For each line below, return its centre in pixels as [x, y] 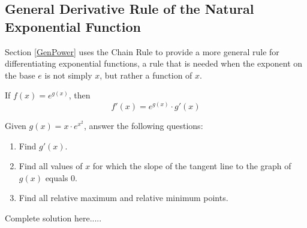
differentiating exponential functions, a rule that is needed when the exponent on [154, 63]
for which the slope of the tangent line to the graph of [192, 166]
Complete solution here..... [53, 217]
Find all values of [51, 166]
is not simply [68, 75]
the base [20, 75]
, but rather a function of [146, 75]
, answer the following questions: [143, 125]
